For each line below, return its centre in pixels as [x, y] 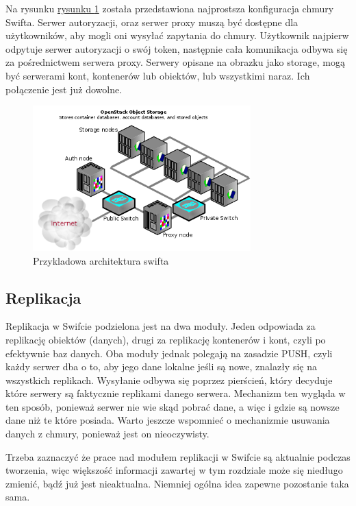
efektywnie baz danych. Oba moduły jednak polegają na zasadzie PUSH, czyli [169, 353]
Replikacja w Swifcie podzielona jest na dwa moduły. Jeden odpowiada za [161, 326]
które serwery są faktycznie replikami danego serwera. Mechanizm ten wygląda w [176, 393]
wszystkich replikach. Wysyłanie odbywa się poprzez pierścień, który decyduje [169, 379]
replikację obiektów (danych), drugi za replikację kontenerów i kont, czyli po [166, 339]
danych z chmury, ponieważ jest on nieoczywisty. [107, 434]
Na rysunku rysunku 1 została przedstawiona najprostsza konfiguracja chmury [170, 8]
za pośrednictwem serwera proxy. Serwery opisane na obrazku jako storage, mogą [176, 62]
